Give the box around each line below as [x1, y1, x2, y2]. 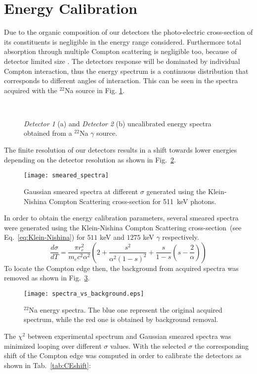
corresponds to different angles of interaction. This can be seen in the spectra [4, 75, 238, 86]
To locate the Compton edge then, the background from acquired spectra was [4, 263, 239, 273]
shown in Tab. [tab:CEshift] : [4, 360, 91, 370]
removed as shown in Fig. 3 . [4, 272, 90, 283]
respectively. [162, 232, 199, 242]
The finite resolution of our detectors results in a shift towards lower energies [4, 145, 237, 155]
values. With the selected [110, 340, 186, 351]
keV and [100, 232, 125, 242]
